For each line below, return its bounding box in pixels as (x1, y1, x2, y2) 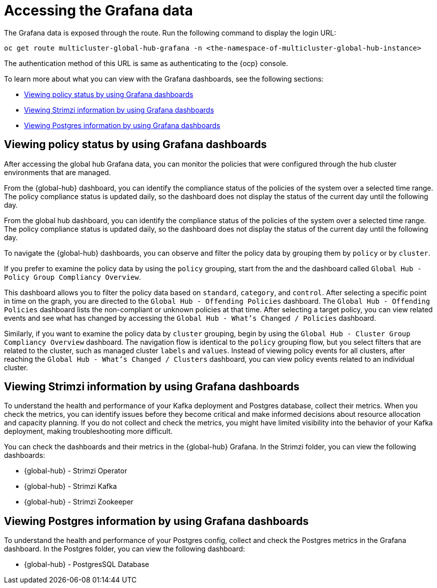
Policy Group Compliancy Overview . (4, 272, 141, 281)
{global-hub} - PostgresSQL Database (24, 560, 149, 569)
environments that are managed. (4, 168, 111, 177)
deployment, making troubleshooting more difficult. (4, 427, 173, 436)
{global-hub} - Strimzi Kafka (24, 482, 117, 491)
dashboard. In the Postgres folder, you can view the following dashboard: (4, 544, 245, 553)
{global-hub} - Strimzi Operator (24, 466, 127, 475)
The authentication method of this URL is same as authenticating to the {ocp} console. (4, 59, 288, 68)
